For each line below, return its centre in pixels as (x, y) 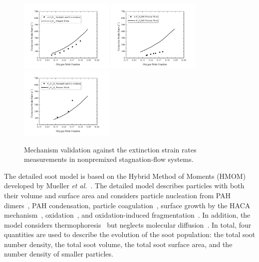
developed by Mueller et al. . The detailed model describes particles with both (124, 186)
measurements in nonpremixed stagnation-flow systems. (109, 159)
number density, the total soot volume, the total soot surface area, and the (118, 244)
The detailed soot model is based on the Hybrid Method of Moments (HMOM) (125, 176)
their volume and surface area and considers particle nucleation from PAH (118, 195)
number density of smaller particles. (59, 254)
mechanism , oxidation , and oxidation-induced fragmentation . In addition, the (127, 215)
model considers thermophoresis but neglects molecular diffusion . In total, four (128, 224)
